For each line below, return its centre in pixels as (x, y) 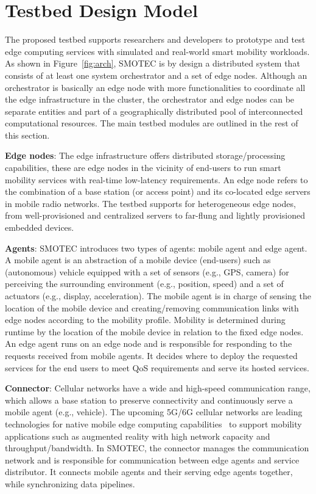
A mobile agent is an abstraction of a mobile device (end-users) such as (138, 260)
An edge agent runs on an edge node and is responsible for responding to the (149, 343)
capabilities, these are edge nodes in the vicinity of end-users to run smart (143, 168)
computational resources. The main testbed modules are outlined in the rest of (152, 123)
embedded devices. (40, 227)
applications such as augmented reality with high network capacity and (138, 436)
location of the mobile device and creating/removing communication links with (152, 307)
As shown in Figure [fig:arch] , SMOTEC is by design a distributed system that (153, 63)
